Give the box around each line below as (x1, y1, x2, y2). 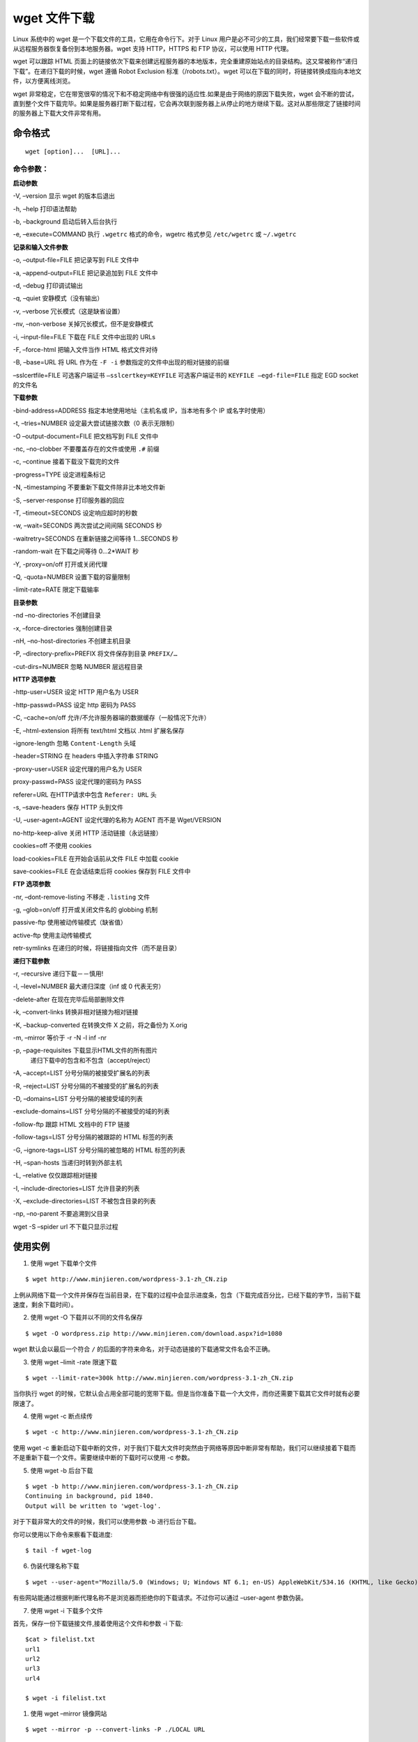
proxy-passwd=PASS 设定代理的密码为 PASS (13, 778, 142, 786)
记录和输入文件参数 (13, 242, 68, 251)
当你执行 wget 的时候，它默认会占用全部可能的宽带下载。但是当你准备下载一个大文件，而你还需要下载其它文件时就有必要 (13, 1389, 360, 1398)
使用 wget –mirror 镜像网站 (30, 1709, 107, 1718)
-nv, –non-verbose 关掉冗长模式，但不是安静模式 (13, 320, 153, 328)
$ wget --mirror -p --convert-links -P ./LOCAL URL (25, 1725, 206, 1734)
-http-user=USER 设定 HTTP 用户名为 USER (13, 688, 139, 696)
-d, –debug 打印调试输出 (13, 281, 84, 289)
